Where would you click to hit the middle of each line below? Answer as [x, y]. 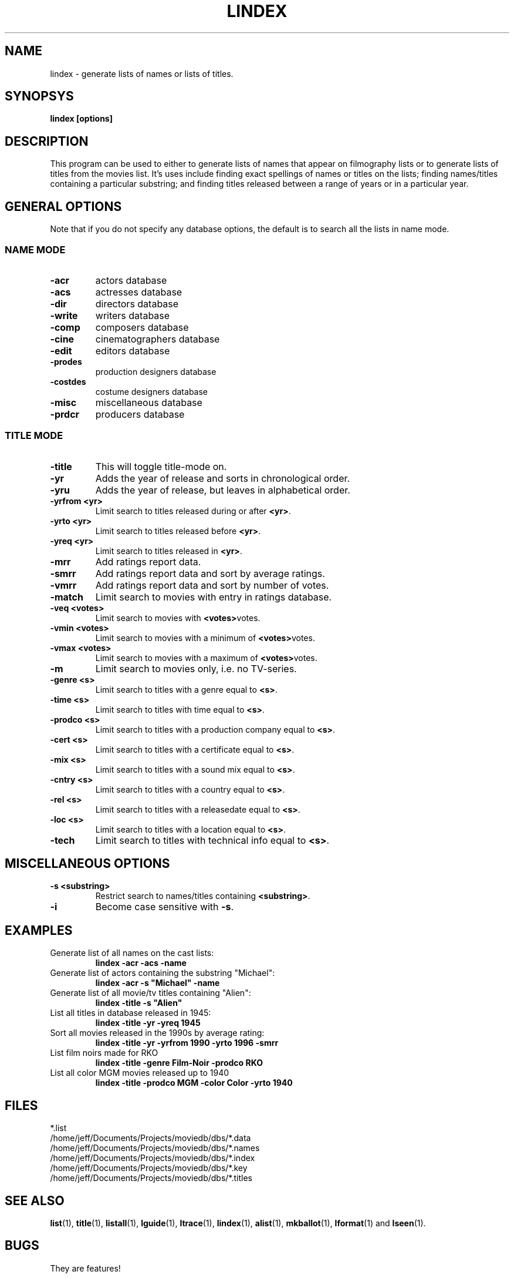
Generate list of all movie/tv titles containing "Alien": [151, 993]
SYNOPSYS [39, 96]
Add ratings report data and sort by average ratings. [210, 573]
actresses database [139, 292]
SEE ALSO [35, 1200]
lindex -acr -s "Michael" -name [158, 983]
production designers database [156, 371]
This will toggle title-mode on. [161, 466]
